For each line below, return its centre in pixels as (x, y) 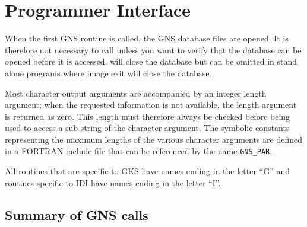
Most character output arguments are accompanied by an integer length (136, 93)
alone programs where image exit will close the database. (108, 73)
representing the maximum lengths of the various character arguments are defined (154, 139)
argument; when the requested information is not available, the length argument (151, 105)
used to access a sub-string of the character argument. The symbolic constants (147, 128)
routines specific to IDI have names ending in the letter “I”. (113, 182)
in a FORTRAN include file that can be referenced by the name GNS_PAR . (139, 151)
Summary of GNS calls (77, 214)
